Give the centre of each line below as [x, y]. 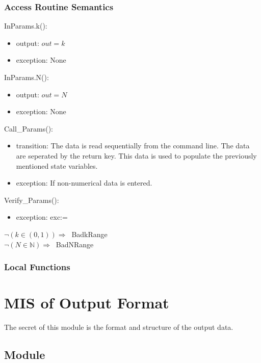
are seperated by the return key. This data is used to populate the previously [136, 155]
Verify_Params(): [32, 200]
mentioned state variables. [57, 165]
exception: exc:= [42, 217]
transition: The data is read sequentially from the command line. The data [133, 146]
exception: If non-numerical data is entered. [84, 183]
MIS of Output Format [87, 303]
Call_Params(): [29, 128]
